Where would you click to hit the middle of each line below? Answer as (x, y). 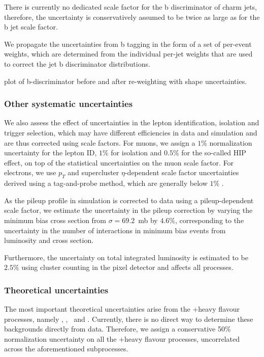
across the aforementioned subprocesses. (66, 349)
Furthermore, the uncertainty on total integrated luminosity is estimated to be (126, 257)
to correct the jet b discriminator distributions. (77, 63)
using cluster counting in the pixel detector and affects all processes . (127, 267)
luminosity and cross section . (49, 240)
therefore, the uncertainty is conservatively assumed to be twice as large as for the (132, 17)
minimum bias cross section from (55, 220)
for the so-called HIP (214, 153)
